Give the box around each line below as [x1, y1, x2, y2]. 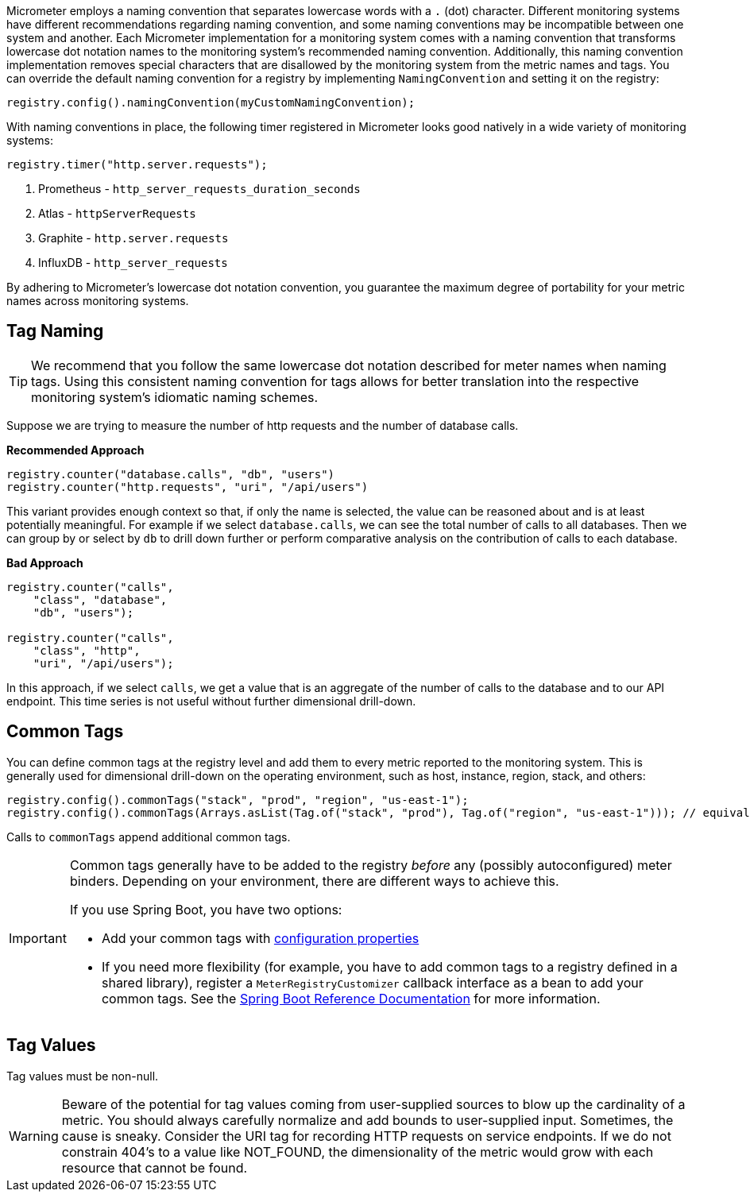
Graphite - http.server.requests [38, 231, 229, 245]
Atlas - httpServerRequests [38, 207, 196, 220]
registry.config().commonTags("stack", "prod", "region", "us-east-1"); [6, 793, 469, 806]
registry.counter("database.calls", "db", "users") [6, 467, 335, 481]
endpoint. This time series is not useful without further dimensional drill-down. [6, 694, 416, 708]
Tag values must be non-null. [6, 1069, 159, 1083]
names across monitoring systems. [6, 294, 189, 307]
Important [9, 929, 67, 946]
